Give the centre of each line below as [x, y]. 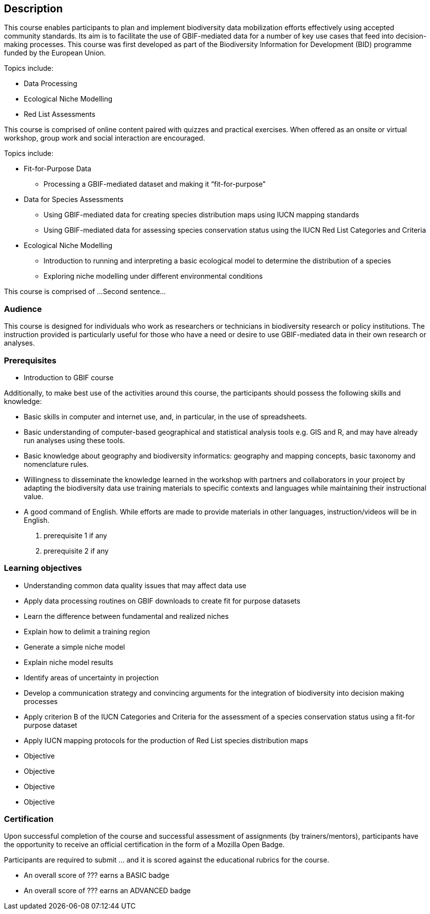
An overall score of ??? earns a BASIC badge [97, 875]
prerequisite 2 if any [76, 551]
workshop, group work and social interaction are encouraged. [105, 138]
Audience [23, 309]
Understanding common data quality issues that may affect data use [135, 585]
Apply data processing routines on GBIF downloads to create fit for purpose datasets [162, 601]
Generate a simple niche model [74, 647]
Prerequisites [30, 360]
